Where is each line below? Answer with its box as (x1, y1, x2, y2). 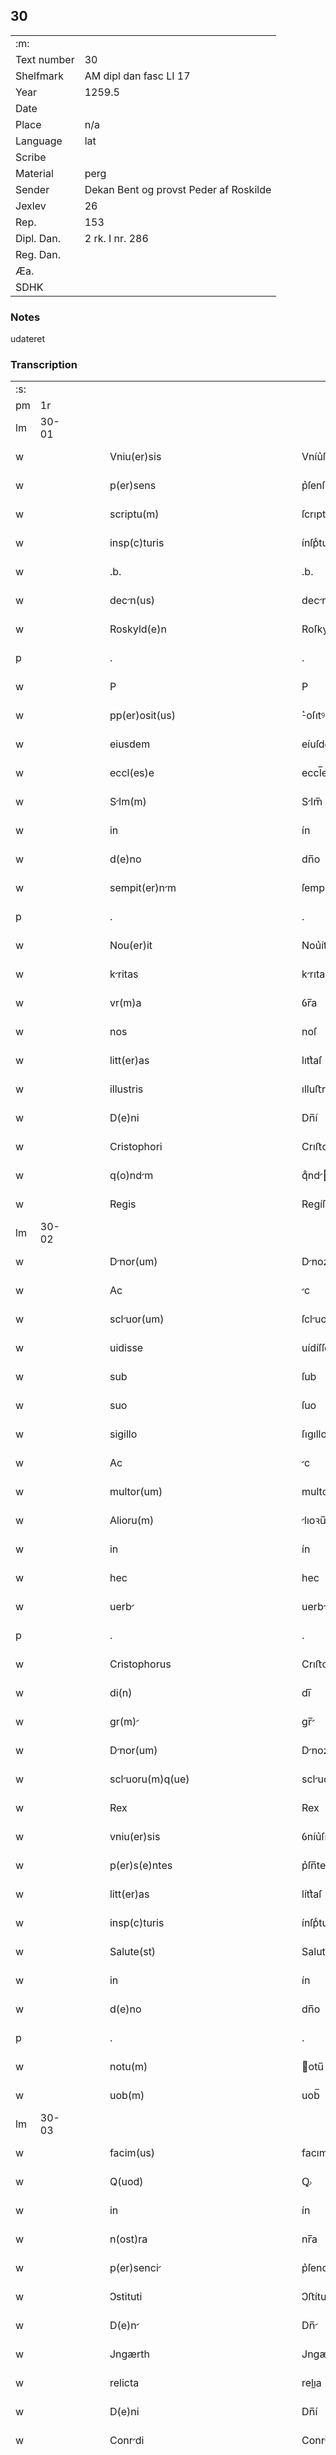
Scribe (15, 150, 47, 164)
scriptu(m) (109, 507, 160, 521)
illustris (109, 1082, 144, 1096)
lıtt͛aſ (301, 1054, 323, 1068)
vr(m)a (109, 996, 142, 1010)
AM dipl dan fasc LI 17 (84, 69, 191, 83)
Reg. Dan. (15, 247, 62, 261)
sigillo (109, 1427, 138, 1441)
